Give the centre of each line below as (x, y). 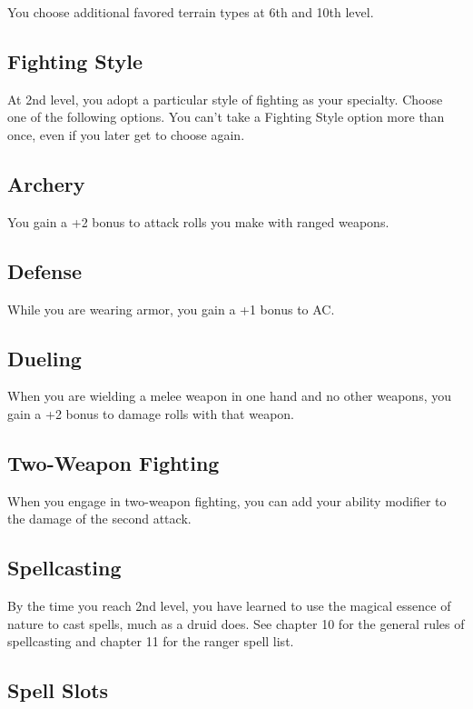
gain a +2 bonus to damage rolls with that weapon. (151, 413)
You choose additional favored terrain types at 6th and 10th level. (191, 12)
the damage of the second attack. (99, 519)
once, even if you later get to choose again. (126, 134)
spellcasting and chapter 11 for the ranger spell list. (151, 641)
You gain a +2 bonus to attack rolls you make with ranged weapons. (198, 221)
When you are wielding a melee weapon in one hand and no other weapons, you (229, 396)
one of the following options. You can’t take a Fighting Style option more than (226, 117)
